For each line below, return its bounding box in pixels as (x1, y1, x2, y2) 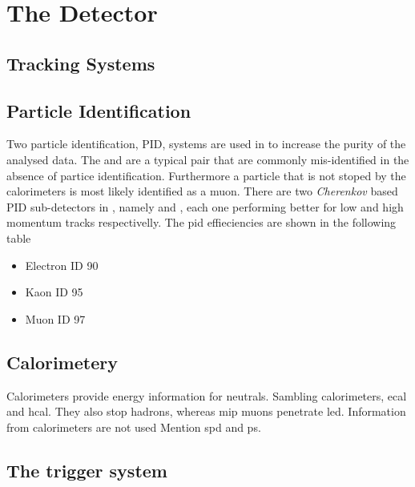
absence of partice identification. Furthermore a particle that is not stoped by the (6, 167, 406, 183)
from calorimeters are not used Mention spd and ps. (6, 418, 261, 435)
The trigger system (6, 457, 167, 482)
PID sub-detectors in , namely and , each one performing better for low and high (6, 198, 404, 215)
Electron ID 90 (25, 256, 99, 273)
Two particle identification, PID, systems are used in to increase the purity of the (6, 135, 406, 152)
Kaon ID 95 (25, 284, 83, 300)
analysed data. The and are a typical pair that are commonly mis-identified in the (6, 151, 409, 167)
